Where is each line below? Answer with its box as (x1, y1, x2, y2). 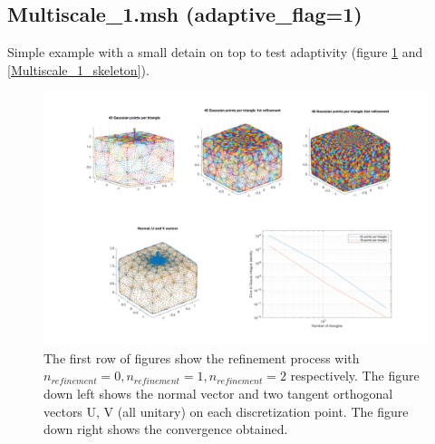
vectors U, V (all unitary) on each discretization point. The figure (43, 401, 409, 420)
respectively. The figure (290, 366, 420, 385)
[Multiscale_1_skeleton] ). (7, 60, 150, 79)
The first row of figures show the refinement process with (43, 348, 360, 367)
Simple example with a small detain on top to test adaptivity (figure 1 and (7, 43, 423, 62)
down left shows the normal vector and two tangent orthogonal (43, 384, 393, 403)
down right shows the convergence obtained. (43, 420, 288, 439)
